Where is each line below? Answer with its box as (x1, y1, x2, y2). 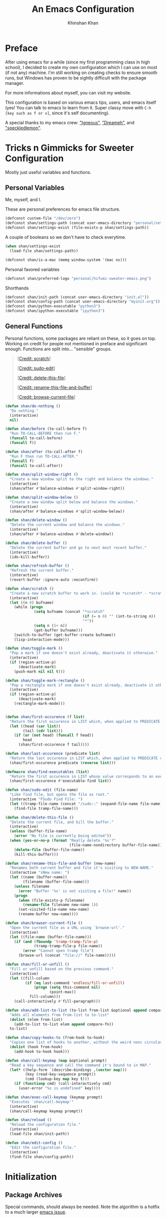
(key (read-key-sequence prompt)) (25, 1072, 96, 1077)
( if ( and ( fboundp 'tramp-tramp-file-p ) (14, 939, 98, 944)
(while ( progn (14, 605, 43, 609)
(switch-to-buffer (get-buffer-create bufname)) (14, 632, 116, 637)
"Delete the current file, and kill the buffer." (9, 820, 114, 825)
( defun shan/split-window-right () (5, 472, 79, 477)
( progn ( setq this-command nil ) (34, 985, 100, 990)
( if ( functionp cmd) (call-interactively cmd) (14, 1081, 112, 1086)
